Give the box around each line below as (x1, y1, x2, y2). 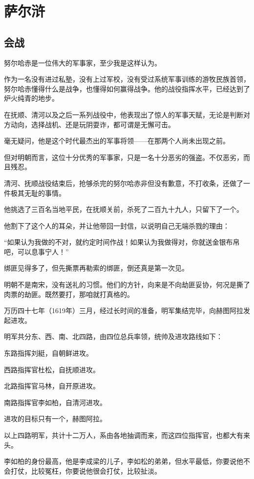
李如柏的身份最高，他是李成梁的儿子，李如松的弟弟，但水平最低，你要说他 (4, 456, 243, 466)
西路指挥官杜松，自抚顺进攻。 (4, 364, 100, 374)
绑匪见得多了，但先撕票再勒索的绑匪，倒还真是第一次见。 (4, 263, 189, 273)
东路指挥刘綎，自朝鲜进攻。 (4, 348, 93, 358)
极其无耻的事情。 (10, 187, 65, 198)
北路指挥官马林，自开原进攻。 (4, 381, 100, 391)
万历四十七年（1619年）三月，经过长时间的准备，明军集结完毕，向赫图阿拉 (4, 305, 243, 316)
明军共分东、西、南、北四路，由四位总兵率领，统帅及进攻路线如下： (4, 331, 223, 342)
